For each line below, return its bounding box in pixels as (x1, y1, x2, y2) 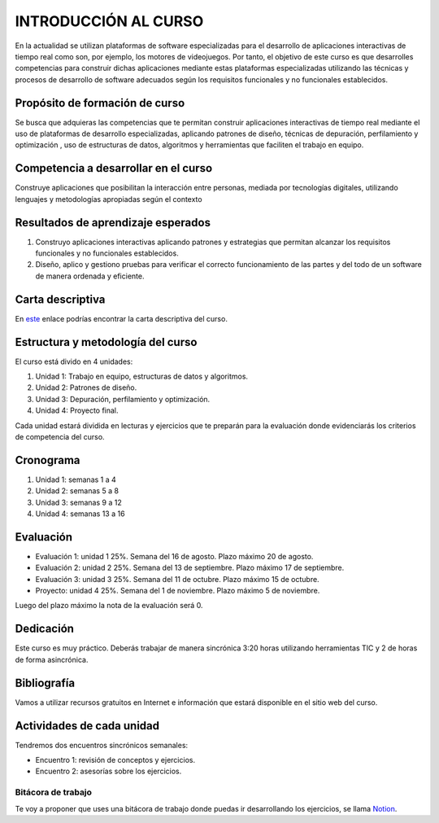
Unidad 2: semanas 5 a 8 (35, 486, 120, 496)
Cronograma (15, 453, 80, 467)
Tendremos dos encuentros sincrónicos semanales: (15, 740, 189, 750)
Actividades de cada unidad (15, 719, 160, 733)
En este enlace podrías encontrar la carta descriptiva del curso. (15, 313, 228, 323)
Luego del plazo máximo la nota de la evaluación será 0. (15, 601, 203, 611)
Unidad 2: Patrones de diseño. (35, 383, 137, 392)
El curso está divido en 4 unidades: (15, 357, 133, 366)
